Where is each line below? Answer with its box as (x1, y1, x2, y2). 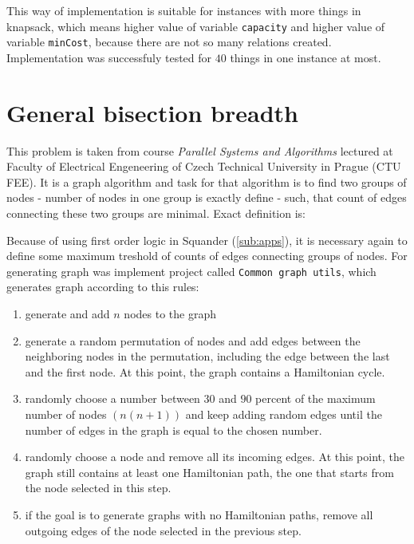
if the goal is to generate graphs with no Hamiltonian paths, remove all (25, 506, 373, 522)
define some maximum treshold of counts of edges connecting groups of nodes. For (6, 247, 408, 264)
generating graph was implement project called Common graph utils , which (6, 262, 377, 279)
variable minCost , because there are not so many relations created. (6, 34, 332, 50)
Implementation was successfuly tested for (6, 49, 212, 65)
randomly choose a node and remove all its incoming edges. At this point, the (25, 448, 404, 465)
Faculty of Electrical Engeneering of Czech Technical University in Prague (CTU (6, 158, 401, 175)
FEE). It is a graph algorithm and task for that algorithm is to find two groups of (6, 173, 407, 190)
